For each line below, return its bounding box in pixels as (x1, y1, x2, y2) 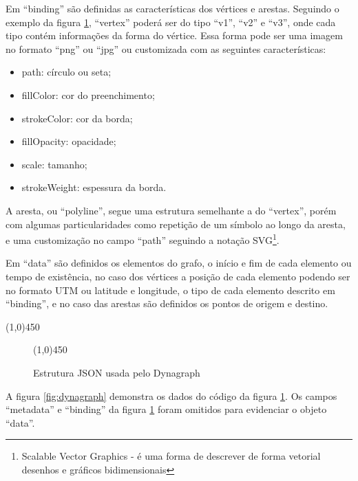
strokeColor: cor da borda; (21, 111, 133, 125)
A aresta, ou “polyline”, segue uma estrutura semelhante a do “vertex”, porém (6, 203, 337, 217)
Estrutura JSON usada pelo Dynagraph (33, 365, 200, 379)
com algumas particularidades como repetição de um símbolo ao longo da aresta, (6, 216, 346, 231)
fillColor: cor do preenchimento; (21, 87, 155, 102)
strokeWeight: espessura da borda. (21, 180, 167, 194)
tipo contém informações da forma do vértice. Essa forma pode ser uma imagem (6, 28, 343, 43)
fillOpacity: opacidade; (21, 134, 116, 148)
